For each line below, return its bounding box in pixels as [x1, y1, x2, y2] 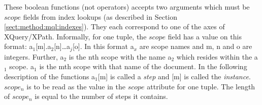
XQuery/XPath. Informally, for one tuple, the [4, 31, 147, 41]
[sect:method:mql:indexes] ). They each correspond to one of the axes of [4, 21, 225, 32]
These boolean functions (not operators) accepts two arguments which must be [4, 2, 250, 12]
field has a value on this [168, 31, 242, 41]
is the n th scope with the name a [69, 51, 172, 62]
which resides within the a [176, 51, 258, 62]
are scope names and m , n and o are [139, 41, 252, 51]
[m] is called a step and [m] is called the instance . [97, 71, 251, 82]
